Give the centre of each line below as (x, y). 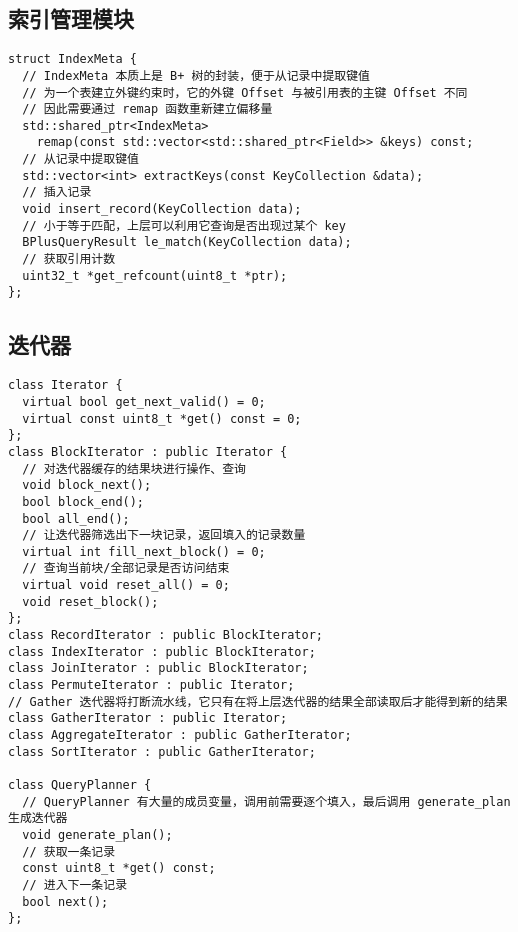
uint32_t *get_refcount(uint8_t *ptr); (155, 275)
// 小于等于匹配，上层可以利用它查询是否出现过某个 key (184, 225)
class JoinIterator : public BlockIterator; (158, 668)
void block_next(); (87, 485)
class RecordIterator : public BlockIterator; (165, 635)
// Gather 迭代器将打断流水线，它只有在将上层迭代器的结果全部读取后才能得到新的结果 (258, 701)
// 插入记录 (57, 192)
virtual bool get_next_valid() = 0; (144, 401)
